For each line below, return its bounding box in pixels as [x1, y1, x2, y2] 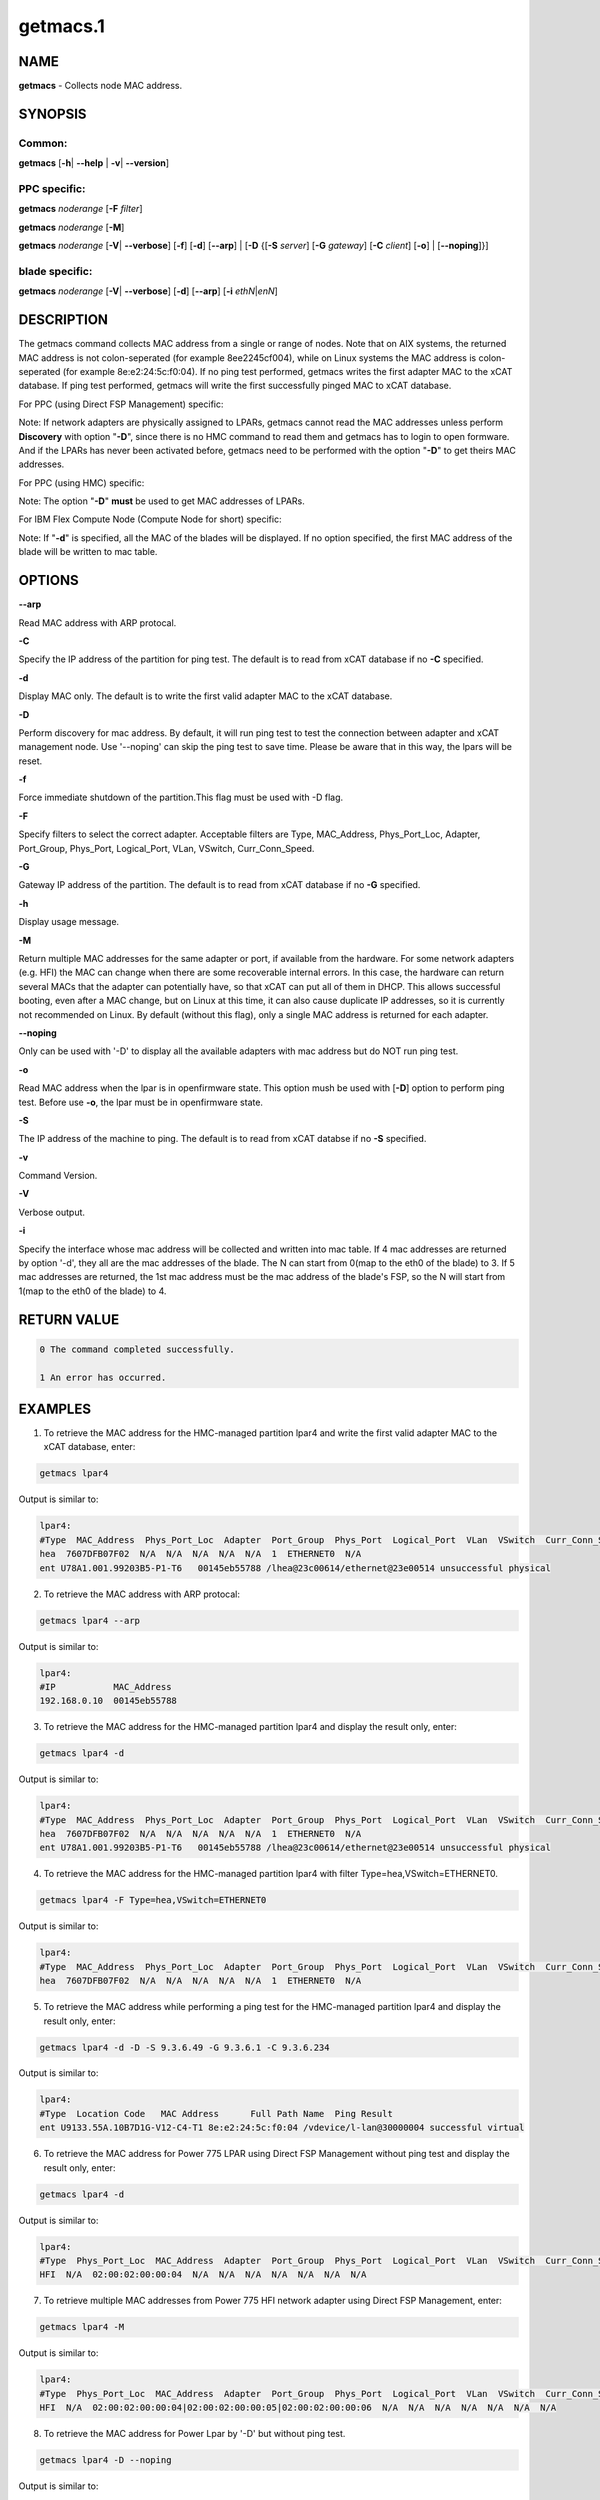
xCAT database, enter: [43, 1441, 136, 1453]
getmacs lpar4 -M [39, 2321, 125, 2333]
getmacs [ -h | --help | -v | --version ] [18, 157, 170, 169]
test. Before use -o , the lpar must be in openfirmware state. [18, 1096, 264, 1108]
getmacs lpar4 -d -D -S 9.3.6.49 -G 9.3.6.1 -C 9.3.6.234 [39, 2041, 330, 2053]
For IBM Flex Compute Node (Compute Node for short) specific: [18, 513, 282, 525]
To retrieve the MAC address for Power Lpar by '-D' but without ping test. [43, 2428, 346, 2440]
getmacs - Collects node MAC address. [18, 80, 183, 92]
